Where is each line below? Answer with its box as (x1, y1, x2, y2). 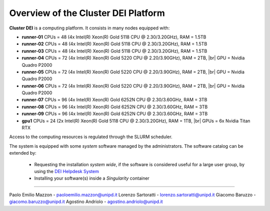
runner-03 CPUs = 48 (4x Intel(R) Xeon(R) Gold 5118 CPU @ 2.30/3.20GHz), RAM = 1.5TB (21, 48, 207, 54)
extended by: (9, 150, 37, 156)
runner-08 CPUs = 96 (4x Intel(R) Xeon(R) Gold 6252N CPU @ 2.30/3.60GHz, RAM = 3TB (21, 104, 208, 110)
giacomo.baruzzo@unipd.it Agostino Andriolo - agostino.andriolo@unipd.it (9, 199, 163, 205)
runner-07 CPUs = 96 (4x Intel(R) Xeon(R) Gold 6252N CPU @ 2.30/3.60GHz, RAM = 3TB (21, 97, 207, 103)
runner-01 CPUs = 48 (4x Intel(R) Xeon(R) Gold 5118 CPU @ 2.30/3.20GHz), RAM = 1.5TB (21, 34, 206, 40)
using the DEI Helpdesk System (34, 168, 99, 174)
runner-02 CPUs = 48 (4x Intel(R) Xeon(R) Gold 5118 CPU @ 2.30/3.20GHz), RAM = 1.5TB (21, 41, 207, 47)
